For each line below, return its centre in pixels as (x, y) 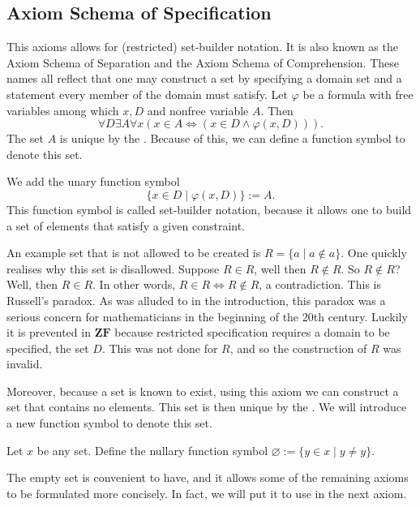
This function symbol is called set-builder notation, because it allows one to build (209, 209)
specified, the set (48, 348)
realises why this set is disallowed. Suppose (113, 268)
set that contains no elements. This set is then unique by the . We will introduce (207, 407)
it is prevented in (49, 332)
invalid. (25, 364)
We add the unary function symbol (93, 181)
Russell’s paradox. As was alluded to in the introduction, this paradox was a (196, 300)
